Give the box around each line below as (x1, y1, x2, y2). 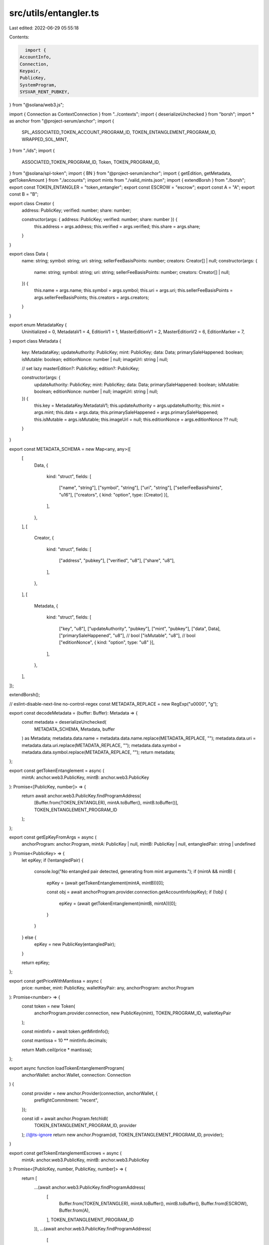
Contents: (9, 34, 29, 40)
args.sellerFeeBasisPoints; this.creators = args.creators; (34, 294, 149, 300)
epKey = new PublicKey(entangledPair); (34, 941, 116, 947)
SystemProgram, (19, 82, 57, 88)
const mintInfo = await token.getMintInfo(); (21, 1028, 110, 1034)
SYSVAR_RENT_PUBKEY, (19, 89, 70, 95)
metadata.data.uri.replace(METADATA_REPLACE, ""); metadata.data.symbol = (21, 742, 181, 748)
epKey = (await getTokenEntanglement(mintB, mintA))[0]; (59, 900, 177, 906)
